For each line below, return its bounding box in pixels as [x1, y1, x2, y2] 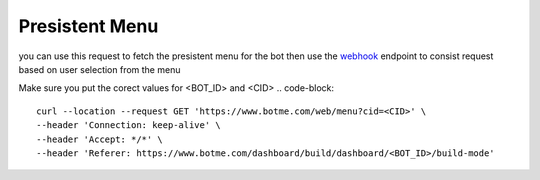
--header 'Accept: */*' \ [36, 133, 164, 145]
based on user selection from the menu [18, 63, 181, 75]
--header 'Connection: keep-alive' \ [36, 120, 222, 131]
